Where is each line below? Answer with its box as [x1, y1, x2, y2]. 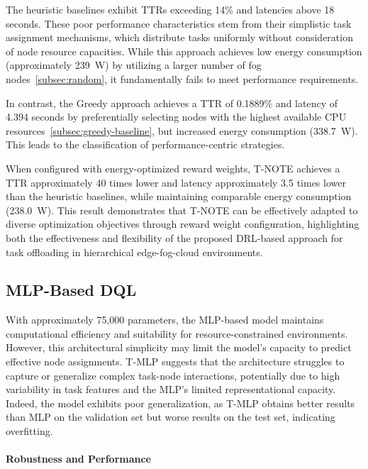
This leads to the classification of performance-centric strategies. [6, 137, 285, 152]
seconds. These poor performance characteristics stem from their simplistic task [6, 16, 352, 31]
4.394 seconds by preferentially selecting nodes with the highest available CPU [6, 109, 347, 124]
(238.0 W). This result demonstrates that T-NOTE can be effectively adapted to [6, 202, 358, 217]
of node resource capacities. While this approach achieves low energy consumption [6, 43, 362, 58]
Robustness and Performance [6, 451, 152, 466]
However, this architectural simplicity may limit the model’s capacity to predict [6, 340, 352, 355]
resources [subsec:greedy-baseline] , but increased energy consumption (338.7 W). [6, 123, 358, 138]
